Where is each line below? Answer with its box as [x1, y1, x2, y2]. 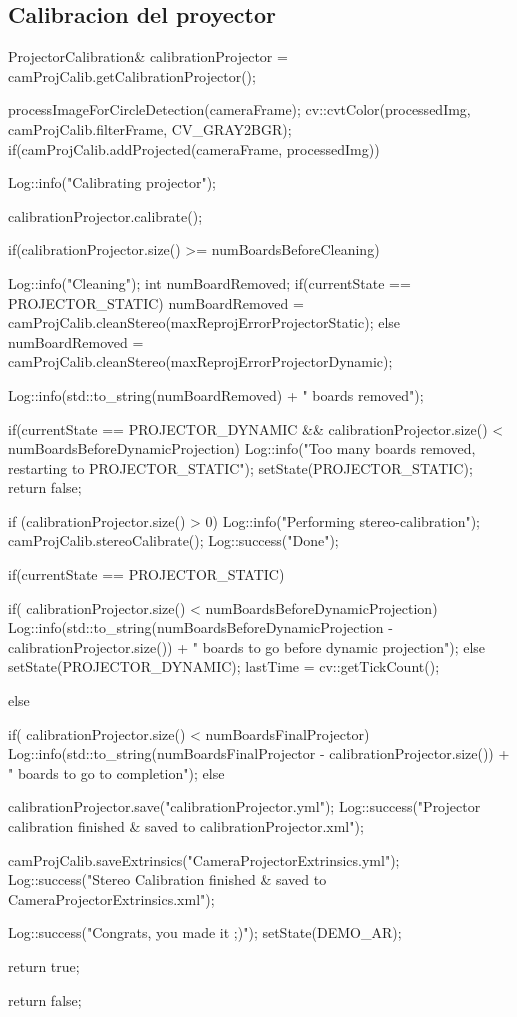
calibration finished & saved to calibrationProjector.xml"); [8, 816, 364, 837]
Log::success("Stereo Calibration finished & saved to [8, 869, 327, 890]
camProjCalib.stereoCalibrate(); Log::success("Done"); [8, 530, 339, 551]
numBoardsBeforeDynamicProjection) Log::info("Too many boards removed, [8, 438, 476, 459]
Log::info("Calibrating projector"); [8, 172, 217, 193]
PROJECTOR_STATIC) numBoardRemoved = [8, 292, 304, 313]
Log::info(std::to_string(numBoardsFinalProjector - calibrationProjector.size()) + [8, 743, 510, 764]
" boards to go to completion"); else [8, 762, 225, 783]
